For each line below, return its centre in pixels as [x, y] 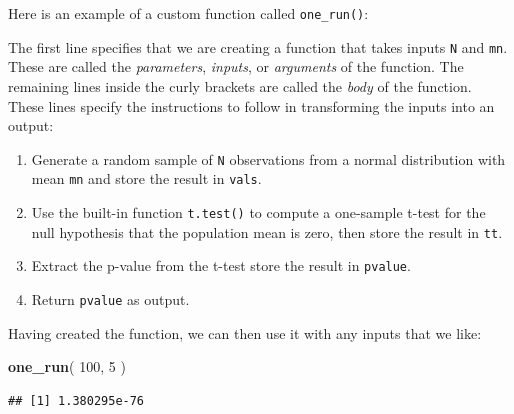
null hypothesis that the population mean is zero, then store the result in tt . [267, 231]
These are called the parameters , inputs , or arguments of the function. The [236, 66]
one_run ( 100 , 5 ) [67, 366]
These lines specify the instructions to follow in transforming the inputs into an [251, 105]
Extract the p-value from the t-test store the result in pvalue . [221, 265]
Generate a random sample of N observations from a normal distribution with [268, 158]
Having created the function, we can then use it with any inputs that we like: [245, 332]
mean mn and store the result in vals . [146, 178]
